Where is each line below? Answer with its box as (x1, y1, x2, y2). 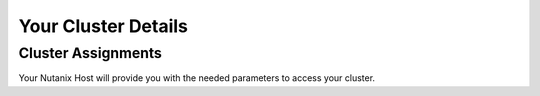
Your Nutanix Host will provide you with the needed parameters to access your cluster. (18, 72, 375, 84)
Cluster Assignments (18, 44, 162, 62)
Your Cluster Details (18, 15, 189, 37)
